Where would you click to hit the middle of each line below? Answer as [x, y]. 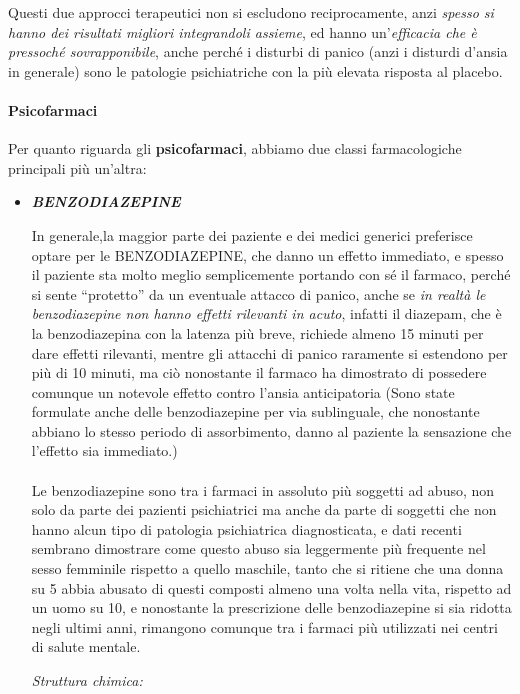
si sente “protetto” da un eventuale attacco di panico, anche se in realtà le [258, 293]
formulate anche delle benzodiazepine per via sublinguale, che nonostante [255, 411]
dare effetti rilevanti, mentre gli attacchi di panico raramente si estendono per [269, 352]
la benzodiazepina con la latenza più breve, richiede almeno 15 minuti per [257, 332]
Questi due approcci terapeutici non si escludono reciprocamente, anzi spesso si [251, 12]
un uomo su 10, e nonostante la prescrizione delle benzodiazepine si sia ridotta [271, 607]
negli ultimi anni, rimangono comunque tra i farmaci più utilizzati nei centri [264, 626]
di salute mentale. [86, 646]
